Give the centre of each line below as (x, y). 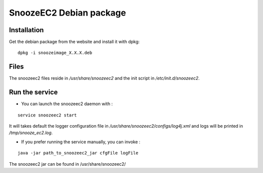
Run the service (33, 92)
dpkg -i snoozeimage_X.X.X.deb (55, 53)
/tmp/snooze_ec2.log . (31, 133)
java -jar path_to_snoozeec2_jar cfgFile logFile (78, 153)
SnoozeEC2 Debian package (67, 13)
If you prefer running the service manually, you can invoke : (81, 142)
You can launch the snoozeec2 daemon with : (67, 104)
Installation (26, 30)
